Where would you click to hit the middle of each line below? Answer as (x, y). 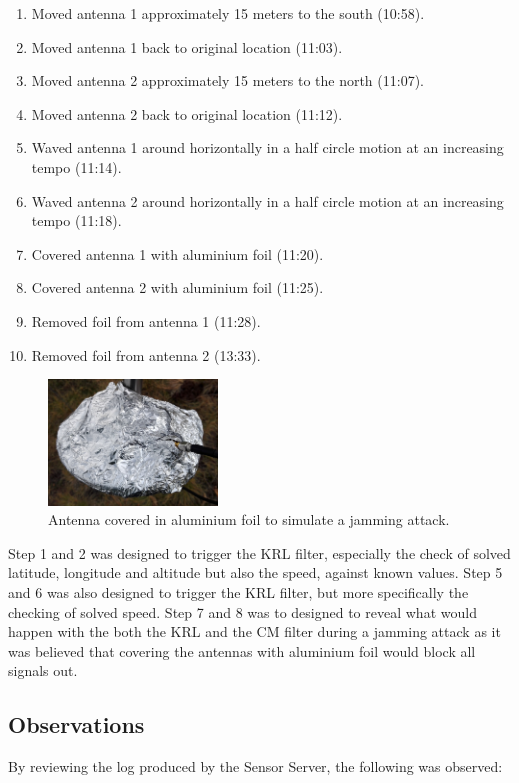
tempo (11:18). (76, 220)
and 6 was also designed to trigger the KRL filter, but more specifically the (238, 591)
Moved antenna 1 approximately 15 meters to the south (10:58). (228, 13)
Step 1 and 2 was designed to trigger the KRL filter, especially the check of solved (259, 552)
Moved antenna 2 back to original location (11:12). (187, 113)
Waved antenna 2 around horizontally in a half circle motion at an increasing (267, 200)
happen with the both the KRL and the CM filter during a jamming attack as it (254, 631)
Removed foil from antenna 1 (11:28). (146, 320)
